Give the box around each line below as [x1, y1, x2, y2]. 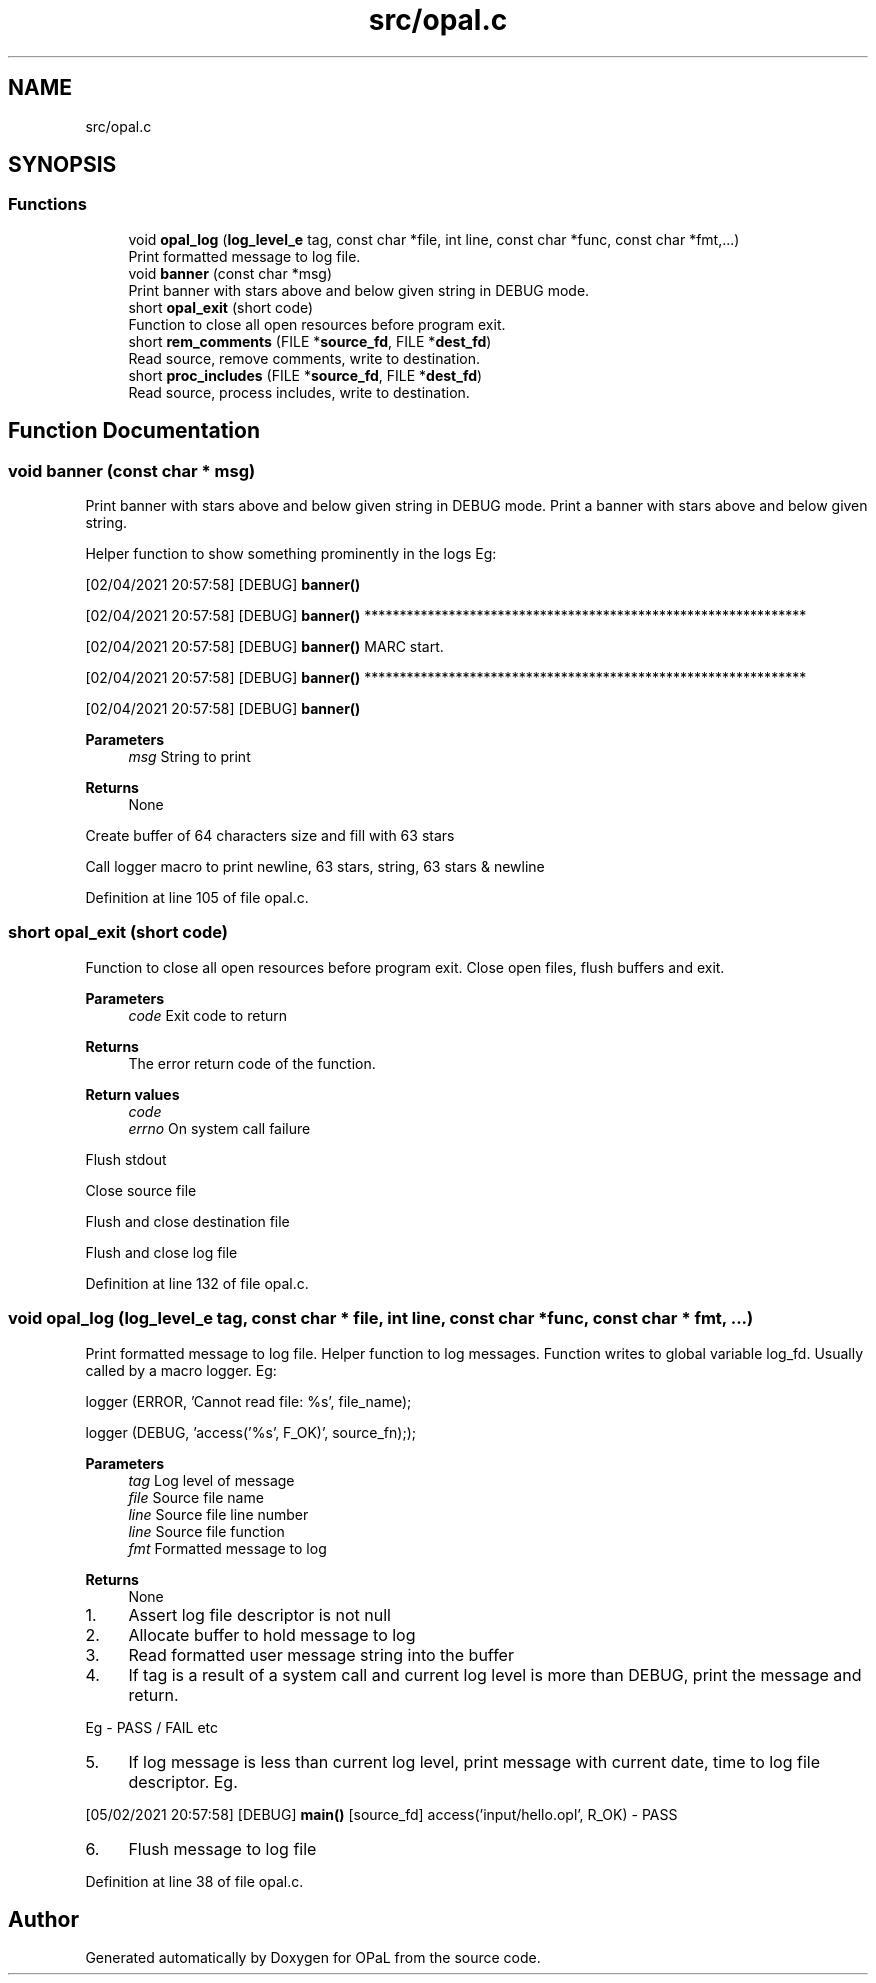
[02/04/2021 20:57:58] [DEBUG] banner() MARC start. [85, 638, 444, 656]
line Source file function [128, 1522, 285, 1540]
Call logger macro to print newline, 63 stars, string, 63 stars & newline [85, 858, 545, 876]
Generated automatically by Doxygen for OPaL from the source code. [85, 1949, 541, 1967]
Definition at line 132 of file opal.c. [85, 1274, 309, 1292]
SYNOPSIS [8, 152, 117, 178]
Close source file [85, 1181, 197, 1199]
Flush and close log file [85, 1243, 238, 1261]
